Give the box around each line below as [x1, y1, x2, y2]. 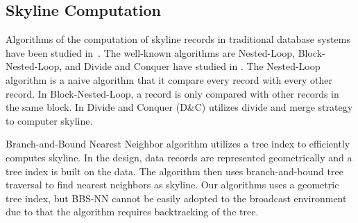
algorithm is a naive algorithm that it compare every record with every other [6, 72, 332, 87]
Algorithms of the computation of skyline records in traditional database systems [6, 32, 350, 46]
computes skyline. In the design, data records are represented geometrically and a [6, 150, 352, 164]
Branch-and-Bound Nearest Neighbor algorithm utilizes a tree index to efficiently [6, 136, 350, 151]
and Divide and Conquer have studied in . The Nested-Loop [65, 59, 321, 73]
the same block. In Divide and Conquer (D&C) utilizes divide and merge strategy [6, 100, 353, 114]
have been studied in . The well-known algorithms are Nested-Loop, [6, 45, 295, 60]
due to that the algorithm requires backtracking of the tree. [6, 204, 259, 219]
